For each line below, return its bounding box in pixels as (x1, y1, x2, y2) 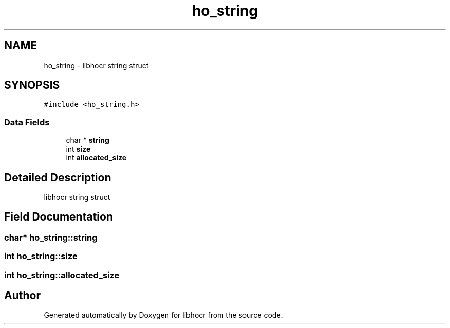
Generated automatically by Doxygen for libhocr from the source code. (44, 311, 283, 320)
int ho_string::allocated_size (4, 269, 120, 280)
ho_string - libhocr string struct (44, 61, 149, 70)
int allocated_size (66, 153, 127, 162)
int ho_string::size (4, 251, 78, 262)
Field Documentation (4, 210, 113, 224)
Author (4, 289, 41, 302)
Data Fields (4, 117, 50, 127)
